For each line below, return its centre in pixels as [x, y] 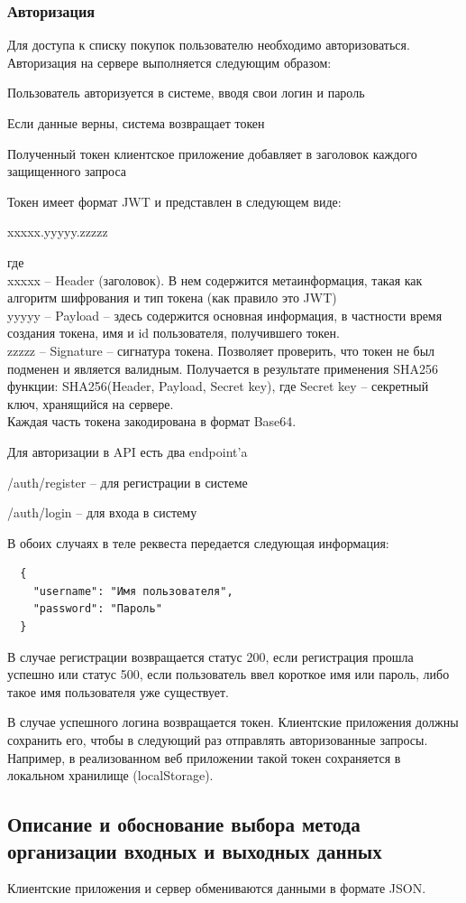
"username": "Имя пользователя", [133, 591]
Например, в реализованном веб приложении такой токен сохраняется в [204, 757]
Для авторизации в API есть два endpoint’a [128, 451]
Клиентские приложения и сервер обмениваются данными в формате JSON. [217, 888]
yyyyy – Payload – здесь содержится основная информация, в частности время [225, 315]
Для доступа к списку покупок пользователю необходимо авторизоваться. [209, 45]
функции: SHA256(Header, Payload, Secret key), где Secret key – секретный [218, 386]
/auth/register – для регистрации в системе [128, 482]
